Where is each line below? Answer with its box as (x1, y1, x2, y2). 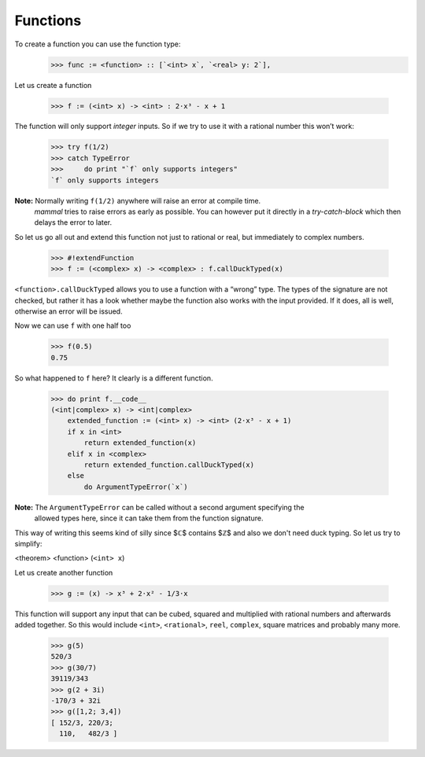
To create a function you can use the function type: (14, 39, 181, 49)
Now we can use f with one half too (14, 321, 131, 330)
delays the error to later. (34, 218, 113, 227)
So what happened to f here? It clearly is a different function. (14, 373, 213, 383)
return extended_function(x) (83, 439, 197, 447)
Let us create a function (14, 80, 92, 90)
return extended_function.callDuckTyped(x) (83, 461, 255, 469)
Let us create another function (14, 568, 113, 577)
